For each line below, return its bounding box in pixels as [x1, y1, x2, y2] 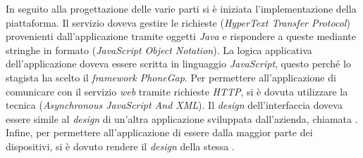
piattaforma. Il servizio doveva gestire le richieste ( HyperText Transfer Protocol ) [6, 15, 350, 29]
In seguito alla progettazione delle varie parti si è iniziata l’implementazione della [6, 1, 357, 15]
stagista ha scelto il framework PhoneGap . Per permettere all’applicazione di [6, 70, 336, 84]
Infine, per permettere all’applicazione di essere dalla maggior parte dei [6, 125, 313, 140]
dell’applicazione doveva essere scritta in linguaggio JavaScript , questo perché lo [6, 56, 351, 71]
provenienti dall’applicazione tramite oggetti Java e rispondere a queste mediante [6, 29, 357, 44]
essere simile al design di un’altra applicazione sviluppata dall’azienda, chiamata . [6, 111, 358, 126]
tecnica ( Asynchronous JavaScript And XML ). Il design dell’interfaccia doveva [6, 98, 343, 112]
